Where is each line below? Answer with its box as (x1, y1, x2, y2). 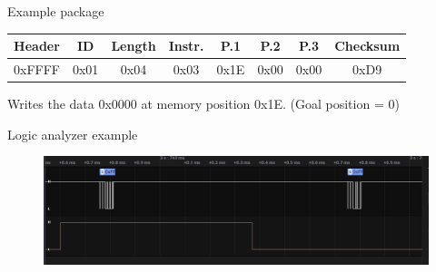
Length (111, 36, 156, 55)
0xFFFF (14, 59, 60, 78)
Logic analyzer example (7, 124, 138, 143)
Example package (7, 2, 104, 20)
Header (14, 36, 60, 55)
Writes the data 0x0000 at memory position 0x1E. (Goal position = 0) (7, 94, 400, 113)
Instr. (168, 36, 204, 55)
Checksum (334, 36, 401, 55)
